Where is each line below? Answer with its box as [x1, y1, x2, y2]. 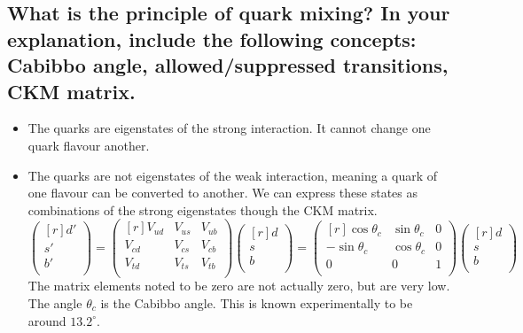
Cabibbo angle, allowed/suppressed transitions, [7, 51, 449, 79]
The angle [27, 294, 82, 313]
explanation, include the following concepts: [7, 25, 417, 52]
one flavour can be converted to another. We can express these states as [27, 183, 418, 202]
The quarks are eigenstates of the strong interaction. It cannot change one [27, 119, 431, 137]
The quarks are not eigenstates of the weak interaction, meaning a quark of [27, 166, 437, 184]
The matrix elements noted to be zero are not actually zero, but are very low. [27, 276, 450, 295]
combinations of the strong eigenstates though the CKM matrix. [27, 200, 378, 219]
